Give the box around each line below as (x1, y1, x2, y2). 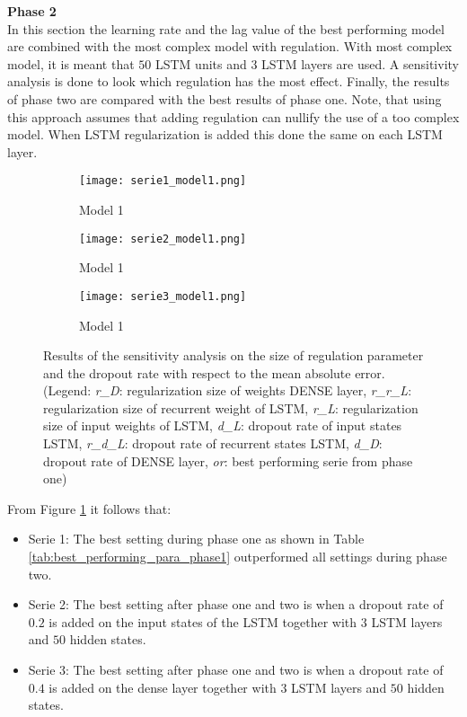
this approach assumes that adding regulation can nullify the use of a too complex (7, 107, 460, 126)
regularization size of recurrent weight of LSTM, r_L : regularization (43, 398, 419, 417)
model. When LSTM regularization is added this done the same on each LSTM (7, 125, 443, 144)
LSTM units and (154, 54, 247, 73)
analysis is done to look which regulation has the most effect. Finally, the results (7, 72, 450, 91)
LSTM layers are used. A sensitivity (261, 54, 459, 73)
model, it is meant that (7, 54, 135, 73)
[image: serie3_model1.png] (79, 289, 247, 303)
